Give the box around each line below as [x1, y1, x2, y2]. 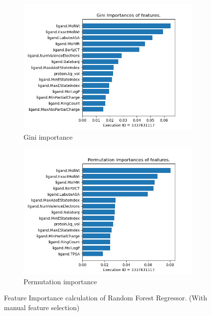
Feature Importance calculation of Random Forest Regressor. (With [4, 293, 207, 303]
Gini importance [23, 131, 73, 142]
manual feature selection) [4, 302, 80, 312]
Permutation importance [23, 276, 97, 286]
